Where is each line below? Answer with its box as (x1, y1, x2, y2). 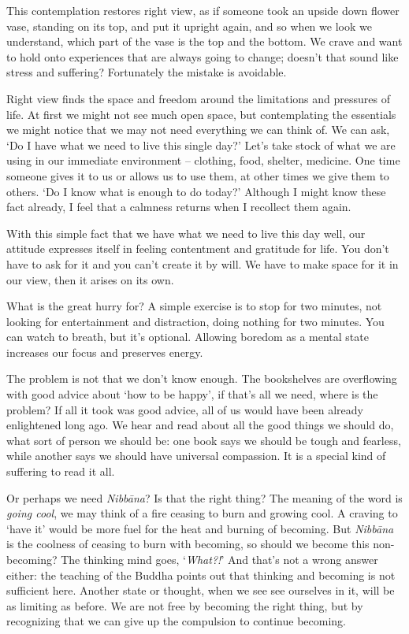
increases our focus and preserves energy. (6, 343, 203, 360)
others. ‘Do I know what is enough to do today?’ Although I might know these (6, 183, 386, 199)
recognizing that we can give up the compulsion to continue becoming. (6, 613, 346, 629)
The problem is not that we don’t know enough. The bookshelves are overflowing (6, 370, 397, 387)
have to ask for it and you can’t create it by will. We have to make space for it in (6, 255, 399, 272)
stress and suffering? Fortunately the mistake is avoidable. (6, 64, 287, 80)
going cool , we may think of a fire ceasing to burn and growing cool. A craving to (6, 505, 398, 521)
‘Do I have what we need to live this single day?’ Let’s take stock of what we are (6, 136, 396, 153)
